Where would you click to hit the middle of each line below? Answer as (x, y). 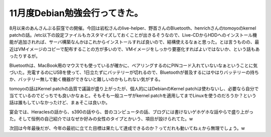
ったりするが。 (25, 56)
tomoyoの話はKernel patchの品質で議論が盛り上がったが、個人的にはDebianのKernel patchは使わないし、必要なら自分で (134, 88)
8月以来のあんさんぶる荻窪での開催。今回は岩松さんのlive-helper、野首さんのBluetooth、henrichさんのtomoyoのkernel (133, 28)
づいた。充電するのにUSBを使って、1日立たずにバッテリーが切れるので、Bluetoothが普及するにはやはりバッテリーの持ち (134, 72)
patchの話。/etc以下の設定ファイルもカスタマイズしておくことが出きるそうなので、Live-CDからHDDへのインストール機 (133, 35)
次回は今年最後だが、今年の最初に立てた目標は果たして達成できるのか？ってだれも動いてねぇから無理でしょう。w (127, 128)
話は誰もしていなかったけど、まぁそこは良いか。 (60, 102)
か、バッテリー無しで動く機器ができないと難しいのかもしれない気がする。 (86, 79)
